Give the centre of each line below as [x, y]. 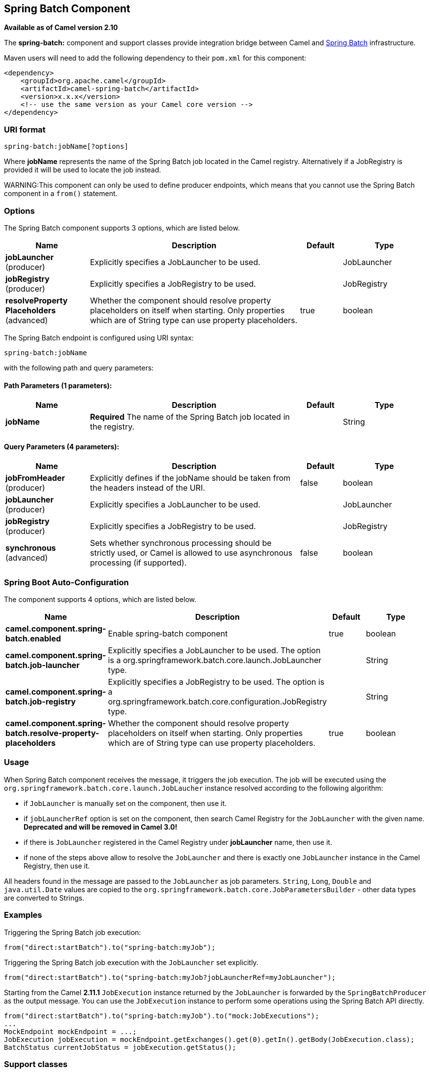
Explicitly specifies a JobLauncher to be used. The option [214, 651]
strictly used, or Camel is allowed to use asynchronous [191, 553]
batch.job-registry [41, 702]
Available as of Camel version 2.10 [61, 28]
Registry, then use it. [57, 866]
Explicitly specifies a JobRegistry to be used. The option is [216, 682]
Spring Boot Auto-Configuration [66, 582]
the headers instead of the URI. [148, 488]
